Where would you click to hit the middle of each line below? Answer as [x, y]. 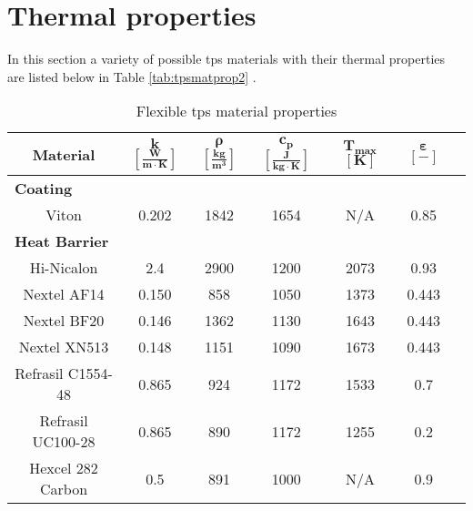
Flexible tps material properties [236, 111]
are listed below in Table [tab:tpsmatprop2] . [132, 76]
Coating [44, 189]
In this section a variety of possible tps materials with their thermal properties [226, 59]
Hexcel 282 [64, 468]
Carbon [64, 489]
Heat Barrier [62, 241]
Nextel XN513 [64, 347]
